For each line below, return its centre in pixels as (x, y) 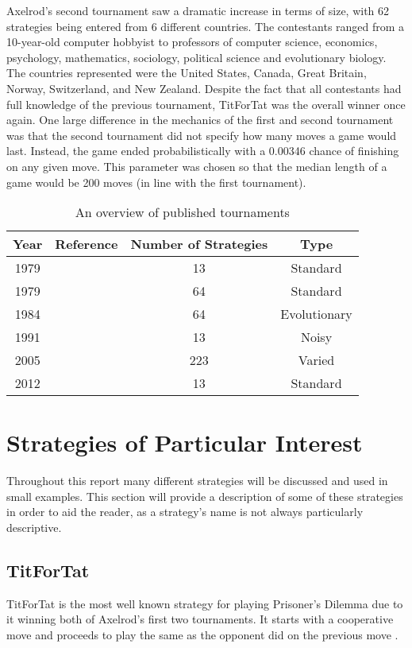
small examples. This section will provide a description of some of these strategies (205, 496)
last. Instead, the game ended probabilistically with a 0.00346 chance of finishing (203, 151)
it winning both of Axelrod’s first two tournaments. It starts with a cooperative (200, 619)
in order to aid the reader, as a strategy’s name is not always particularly (185, 512)
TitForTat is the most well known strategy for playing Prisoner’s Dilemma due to (205, 603)
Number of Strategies (199, 244)
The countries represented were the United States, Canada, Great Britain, (187, 73)
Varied (316, 360)
